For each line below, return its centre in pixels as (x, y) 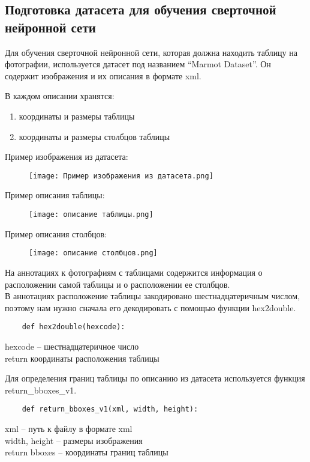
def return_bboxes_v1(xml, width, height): (110, 409)
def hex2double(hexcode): (73, 327)
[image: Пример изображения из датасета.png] (121, 176)
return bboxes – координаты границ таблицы (87, 452)
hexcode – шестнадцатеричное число (72, 346)
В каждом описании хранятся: (60, 96)
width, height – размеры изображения (74, 440)
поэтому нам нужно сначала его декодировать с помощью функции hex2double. (151, 307)
